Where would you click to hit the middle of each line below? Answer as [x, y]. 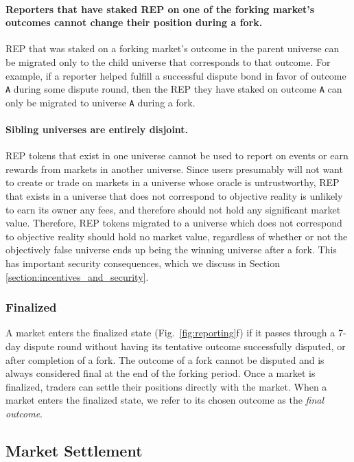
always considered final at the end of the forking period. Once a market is [161, 373]
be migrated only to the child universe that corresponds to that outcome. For [168, 61]
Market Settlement [74, 450]
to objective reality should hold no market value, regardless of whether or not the [177, 236]
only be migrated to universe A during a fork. [101, 102]
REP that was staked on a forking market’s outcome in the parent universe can [173, 48]
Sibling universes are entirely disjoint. [97, 129]
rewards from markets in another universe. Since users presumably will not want [174, 169]
